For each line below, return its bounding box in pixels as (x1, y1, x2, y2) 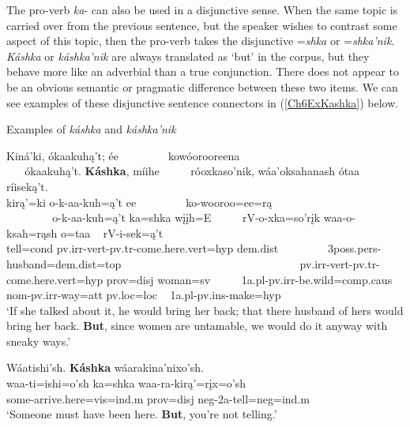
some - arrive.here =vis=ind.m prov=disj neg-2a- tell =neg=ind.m (6, 390, 310, 406)
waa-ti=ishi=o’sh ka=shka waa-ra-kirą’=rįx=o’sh (6, 375, 246, 391)
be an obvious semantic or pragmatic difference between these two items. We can (6, 78, 398, 95)
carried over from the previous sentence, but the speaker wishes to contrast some (6, 17, 397, 33)
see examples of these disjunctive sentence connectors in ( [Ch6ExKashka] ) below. (6, 94, 399, 110)
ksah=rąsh (6, 224, 58, 241)
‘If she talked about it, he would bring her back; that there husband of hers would (6, 302, 404, 318)
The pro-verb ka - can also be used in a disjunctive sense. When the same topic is (6, 2, 398, 17)
